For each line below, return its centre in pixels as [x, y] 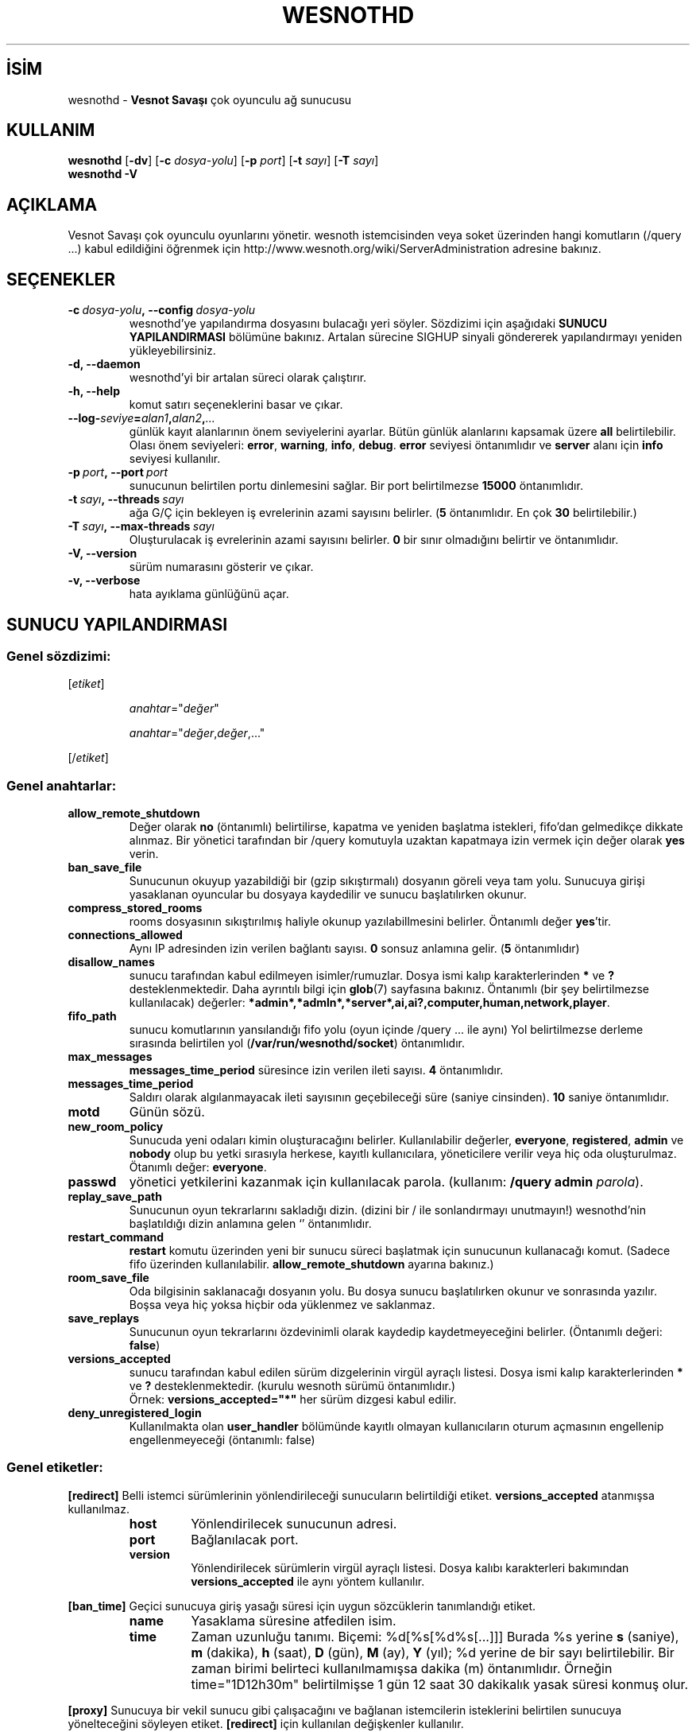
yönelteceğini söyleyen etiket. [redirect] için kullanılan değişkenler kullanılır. [266, 1723]
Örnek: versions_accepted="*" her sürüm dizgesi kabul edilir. [293, 1400]
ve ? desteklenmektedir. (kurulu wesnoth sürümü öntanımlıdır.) [292, 1386]
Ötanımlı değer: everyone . [198, 1167]
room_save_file [108, 1278]
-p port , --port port [118, 472]
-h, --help [94, 391]
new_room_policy [116, 1127]
